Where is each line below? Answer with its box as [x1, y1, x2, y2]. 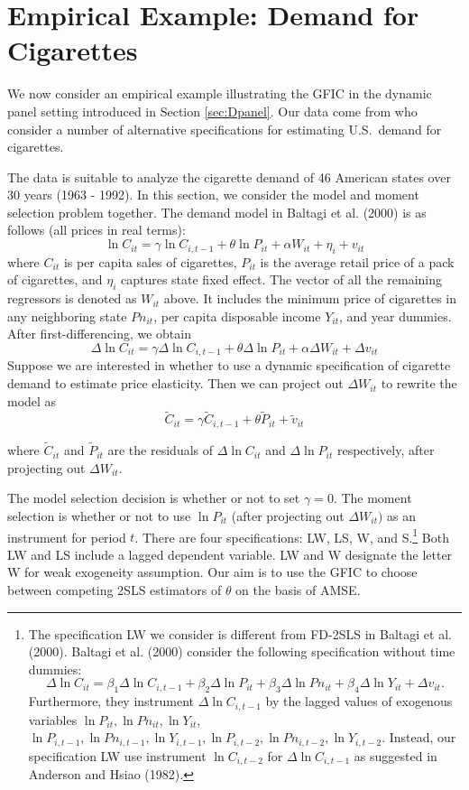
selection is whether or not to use [7, 506, 191, 525]
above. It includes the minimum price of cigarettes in [163, 289, 457, 308]
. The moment [333, 488, 412, 507]
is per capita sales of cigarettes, [63, 252, 237, 271]
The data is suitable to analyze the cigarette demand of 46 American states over [7, 167, 451, 186]
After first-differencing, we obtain [7, 324, 191, 343]
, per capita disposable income [153, 306, 321, 325]
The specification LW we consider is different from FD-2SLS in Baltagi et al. [28, 624, 452, 643]
